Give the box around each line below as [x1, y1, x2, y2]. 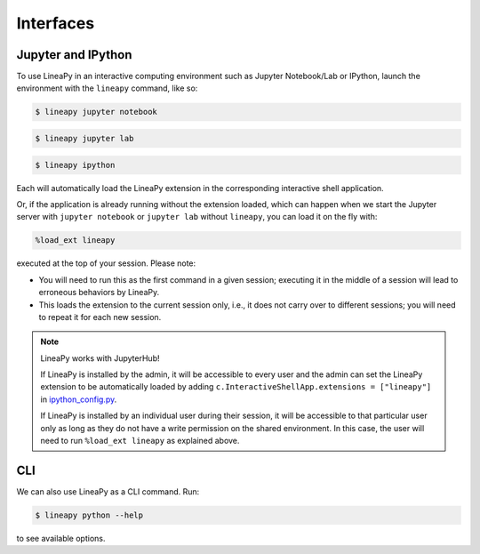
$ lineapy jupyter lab [35, 133, 134, 144]
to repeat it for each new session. [38, 311, 162, 322]
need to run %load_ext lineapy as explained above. [40, 436, 240, 446]
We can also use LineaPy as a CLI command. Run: [16, 486, 200, 497]
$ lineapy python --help [35, 510, 144, 520]
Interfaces [16, 13, 95, 33]
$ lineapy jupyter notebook [35, 107, 157, 117]
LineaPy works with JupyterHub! [40, 352, 160, 364]
